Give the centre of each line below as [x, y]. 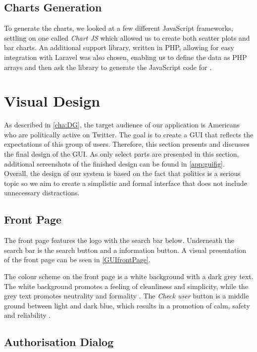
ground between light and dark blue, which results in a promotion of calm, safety [127, 305]
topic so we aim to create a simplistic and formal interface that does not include [126, 183]
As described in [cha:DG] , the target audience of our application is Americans [122, 125]
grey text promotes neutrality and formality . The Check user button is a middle [127, 296]
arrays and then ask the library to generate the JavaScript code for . [108, 67]
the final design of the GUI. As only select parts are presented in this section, [122, 154]
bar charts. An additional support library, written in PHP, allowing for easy [119, 47]
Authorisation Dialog [59, 342]
